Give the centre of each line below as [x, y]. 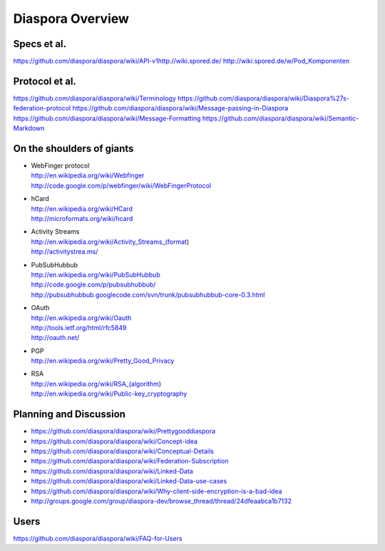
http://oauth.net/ [55, 338]
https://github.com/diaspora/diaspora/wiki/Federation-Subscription [130, 461]
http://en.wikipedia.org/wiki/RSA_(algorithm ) [96, 383]
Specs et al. [40, 44]
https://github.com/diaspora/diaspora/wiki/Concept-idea [114, 441]
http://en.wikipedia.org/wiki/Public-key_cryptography [109, 394]
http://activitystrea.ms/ [65, 252]
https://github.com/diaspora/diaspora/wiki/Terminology [94, 98]
